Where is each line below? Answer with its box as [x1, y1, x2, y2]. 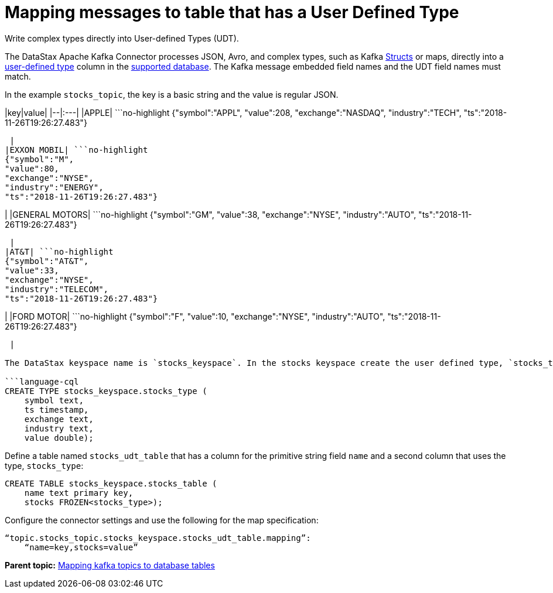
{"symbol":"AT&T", [5, 256, 89, 266]
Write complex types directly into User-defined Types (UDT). [5, 33, 239, 43]
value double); [24, 433, 94, 443]
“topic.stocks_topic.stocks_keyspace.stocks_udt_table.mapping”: [5, 533, 311, 543]
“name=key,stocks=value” [24, 542, 138, 552]
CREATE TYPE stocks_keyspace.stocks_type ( [5, 386, 207, 396]
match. [5, 71, 31, 81]
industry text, [24, 423, 94, 433]
